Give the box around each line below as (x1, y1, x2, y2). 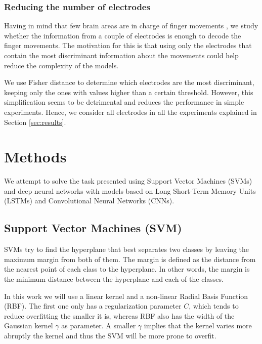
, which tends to (189, 300, 239, 311)
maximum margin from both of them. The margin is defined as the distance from (4, 253, 256, 264)
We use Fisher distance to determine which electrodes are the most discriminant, (4, 77, 254, 88)
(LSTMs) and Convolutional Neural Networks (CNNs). (4, 195, 174, 206)
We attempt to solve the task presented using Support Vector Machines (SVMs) (4, 176, 252, 186)
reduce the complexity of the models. (4, 60, 119, 70)
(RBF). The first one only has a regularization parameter (4, 300, 182, 311)
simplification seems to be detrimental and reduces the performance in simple (4, 97, 244, 107)
